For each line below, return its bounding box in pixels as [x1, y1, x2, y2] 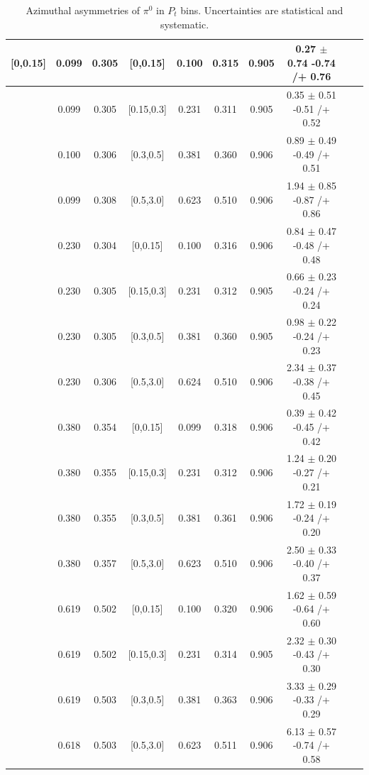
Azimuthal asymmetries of [26, 3, 141, 17]
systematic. [160, 16, 209, 31]
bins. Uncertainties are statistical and [180, 3, 343, 17]
